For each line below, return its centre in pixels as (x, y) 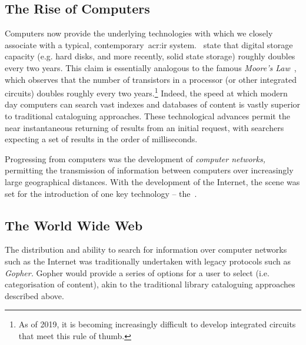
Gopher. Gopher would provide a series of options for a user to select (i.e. (137, 272)
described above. (34, 295)
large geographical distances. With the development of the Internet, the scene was (152, 181)
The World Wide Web (74, 225)
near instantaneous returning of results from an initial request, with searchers (144, 127)
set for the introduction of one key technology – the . (101, 193)
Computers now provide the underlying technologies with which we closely (139, 33)
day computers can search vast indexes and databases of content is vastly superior (153, 104)
